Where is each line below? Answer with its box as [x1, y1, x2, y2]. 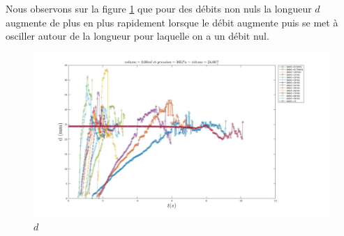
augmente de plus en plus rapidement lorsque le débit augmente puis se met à [6, 15, 338, 29]
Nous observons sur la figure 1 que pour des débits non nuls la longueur [6, 1, 312, 15]
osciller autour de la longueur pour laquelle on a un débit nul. [6, 29, 269, 43]
